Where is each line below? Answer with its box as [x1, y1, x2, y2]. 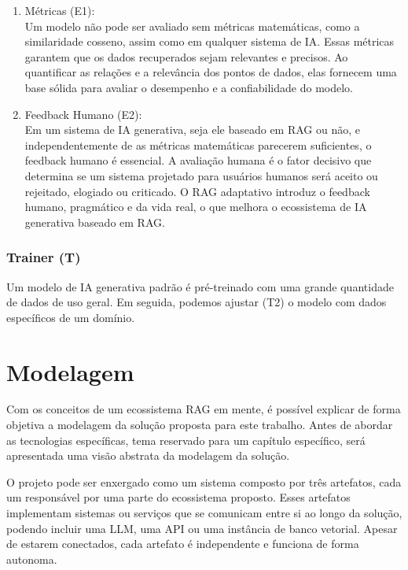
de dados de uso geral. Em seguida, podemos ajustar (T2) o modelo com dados [6, 294, 387, 310]
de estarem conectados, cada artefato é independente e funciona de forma [6, 535, 359, 552]
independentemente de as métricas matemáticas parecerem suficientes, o [24, 136, 372, 153]
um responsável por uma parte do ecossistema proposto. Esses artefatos [6, 489, 351, 505]
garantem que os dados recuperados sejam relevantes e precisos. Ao [24, 48, 348, 65]
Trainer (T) [6, 247, 81, 267]
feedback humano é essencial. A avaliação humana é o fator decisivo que [24, 152, 372, 168]
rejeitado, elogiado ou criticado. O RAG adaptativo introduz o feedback [24, 183, 370, 199]
